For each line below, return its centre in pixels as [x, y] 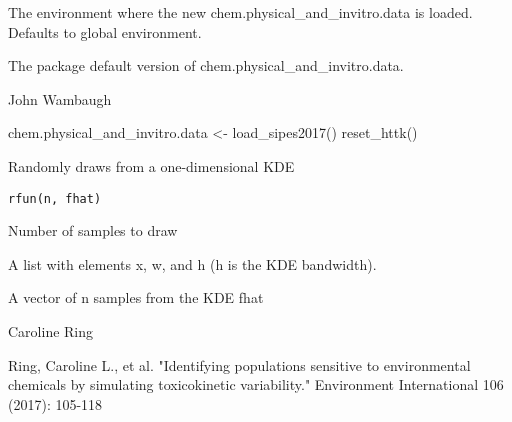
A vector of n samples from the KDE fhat [136, 297]
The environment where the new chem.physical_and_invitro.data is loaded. [240, 12]
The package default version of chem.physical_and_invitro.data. [206, 65]
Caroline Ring [51, 331]
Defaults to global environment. [105, 31]
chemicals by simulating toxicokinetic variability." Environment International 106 [256, 384]
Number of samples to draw [93, 230]
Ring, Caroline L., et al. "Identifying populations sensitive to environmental [239, 364]
